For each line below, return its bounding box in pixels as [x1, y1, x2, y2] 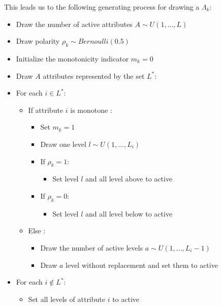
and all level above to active [85, 173, 173, 184]
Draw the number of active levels [40, 242, 143, 253]
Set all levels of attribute [28, 293, 105, 304]
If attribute [28, 104, 64, 115]
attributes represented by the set [43, 70, 145, 81]
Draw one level [40, 138, 86, 149]
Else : [28, 225, 46, 236]
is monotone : [70, 104, 112, 115]
